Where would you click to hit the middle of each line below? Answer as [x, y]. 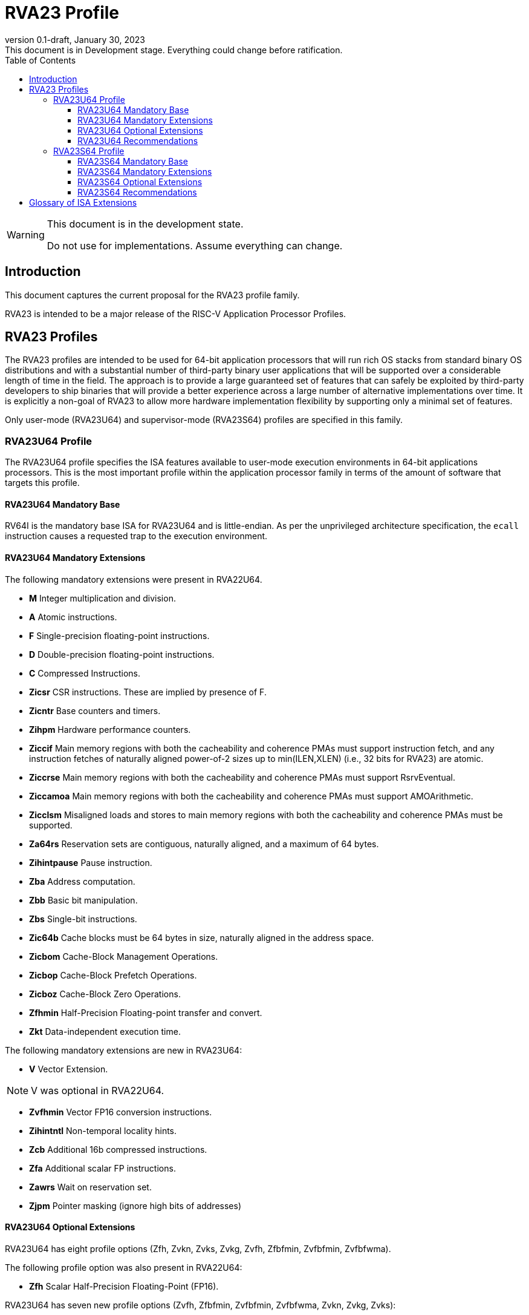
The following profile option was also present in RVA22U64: [124, 1267]
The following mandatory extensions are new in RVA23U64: [124, 1050]
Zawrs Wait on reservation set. [90, 1187]
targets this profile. [42, 483]
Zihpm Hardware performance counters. [110, 729]
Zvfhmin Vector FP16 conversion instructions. [121, 1112]
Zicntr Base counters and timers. [95, 710]
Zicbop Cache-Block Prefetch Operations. [113, 975]
